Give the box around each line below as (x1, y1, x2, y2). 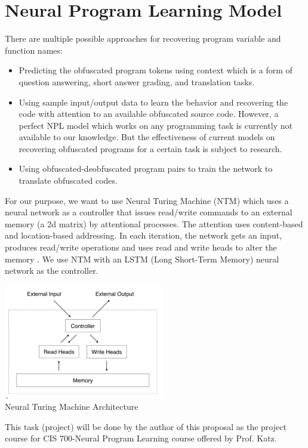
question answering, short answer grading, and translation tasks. (19, 75, 255, 88)
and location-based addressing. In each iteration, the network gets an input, (5, 229, 282, 242)
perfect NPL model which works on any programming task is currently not (19, 119, 292, 131)
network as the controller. (5, 264, 98, 277)
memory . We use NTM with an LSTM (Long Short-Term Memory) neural (5, 252, 279, 265)
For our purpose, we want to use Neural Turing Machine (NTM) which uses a (5, 194, 289, 206)
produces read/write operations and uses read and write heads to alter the (5, 241, 277, 254)
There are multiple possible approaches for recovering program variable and (5, 32, 281, 45)
